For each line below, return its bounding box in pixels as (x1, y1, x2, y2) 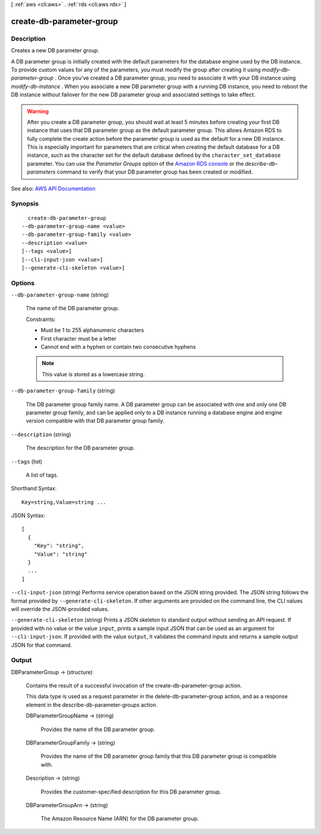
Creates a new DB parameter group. (11, 47, 99, 54)
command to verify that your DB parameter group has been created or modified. (56, 168, 253, 175)
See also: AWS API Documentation (11, 185, 96, 192)
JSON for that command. (11, 641, 73, 648)
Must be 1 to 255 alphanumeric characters (40, 327, 144, 334)
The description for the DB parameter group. (26, 445, 135, 452)
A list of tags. (26, 471, 59, 478)
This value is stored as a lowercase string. (42, 370, 145, 377)
